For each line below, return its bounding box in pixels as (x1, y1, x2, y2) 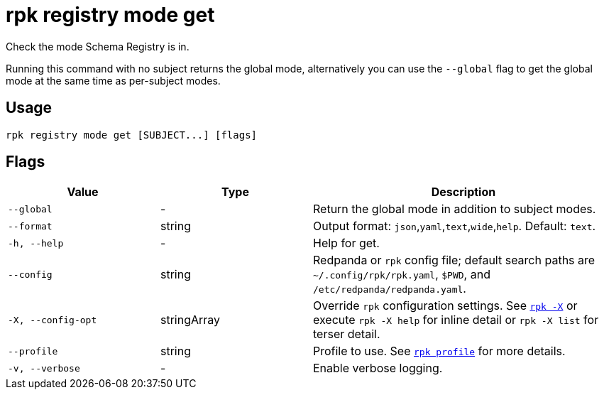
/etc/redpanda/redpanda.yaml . (313, 281, 466, 296)
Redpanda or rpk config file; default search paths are (313, 253, 595, 268)
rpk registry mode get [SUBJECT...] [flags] (6, 129, 258, 141)
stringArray (160, 313, 221, 328)
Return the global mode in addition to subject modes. (313, 202, 596, 217)
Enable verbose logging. (313, 361, 443, 376)
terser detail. (313, 327, 380, 342)
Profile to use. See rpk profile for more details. (313, 344, 566, 359)
